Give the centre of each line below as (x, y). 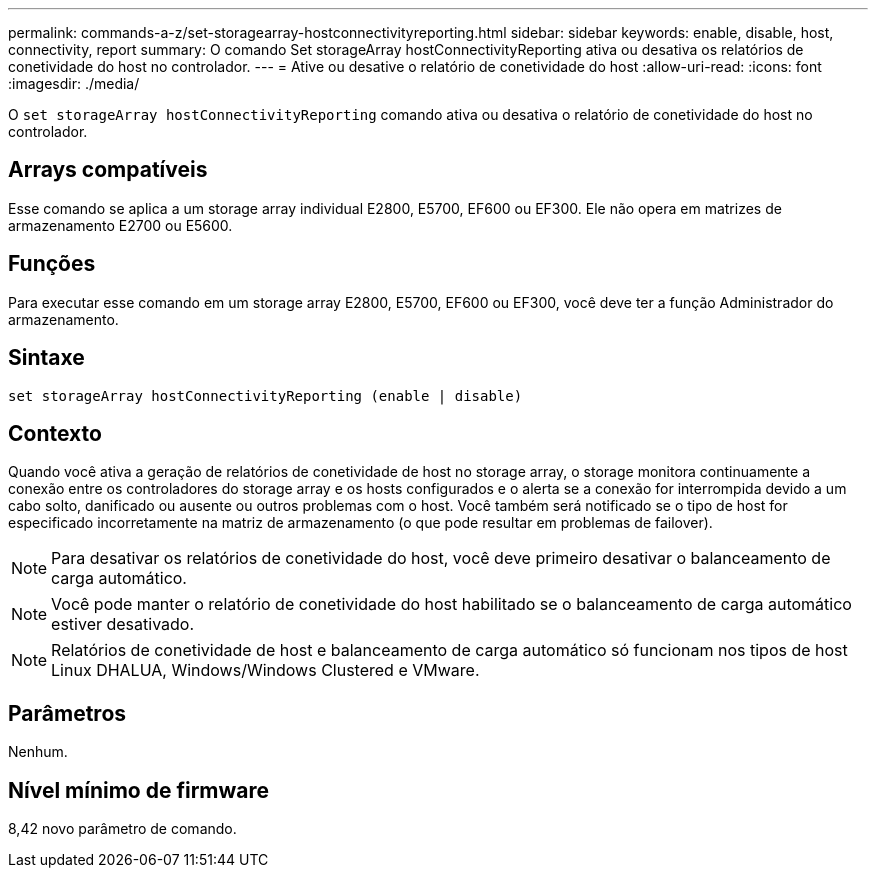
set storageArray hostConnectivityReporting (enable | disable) (265, 395)
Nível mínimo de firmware (139, 790)
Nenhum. (38, 752)
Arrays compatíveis (108, 170)
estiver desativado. (123, 624)
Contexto (55, 433)
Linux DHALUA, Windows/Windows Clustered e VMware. (265, 670)
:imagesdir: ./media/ (74, 83)
